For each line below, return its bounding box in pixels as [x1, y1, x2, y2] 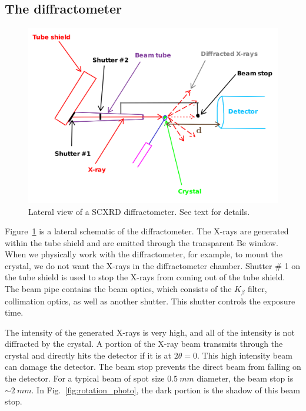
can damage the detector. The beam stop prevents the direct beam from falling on [5, 360, 301, 373]
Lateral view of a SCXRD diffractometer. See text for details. [28, 205, 250, 217]
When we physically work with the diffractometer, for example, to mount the [5, 248, 282, 260]
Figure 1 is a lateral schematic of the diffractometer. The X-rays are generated [5, 225, 289, 237]
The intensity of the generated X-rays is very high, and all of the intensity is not [5, 326, 295, 338]
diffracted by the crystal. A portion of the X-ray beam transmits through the [5, 337, 283, 350]
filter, [247, 283, 267, 295]
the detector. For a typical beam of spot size [5, 372, 165, 385]
